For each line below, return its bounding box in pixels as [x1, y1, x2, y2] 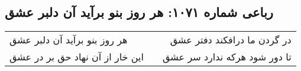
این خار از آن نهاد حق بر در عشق [9, 50, 144, 64]
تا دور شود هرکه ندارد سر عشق [162, 50, 292, 64]
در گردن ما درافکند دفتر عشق [170, 33, 292, 47]
